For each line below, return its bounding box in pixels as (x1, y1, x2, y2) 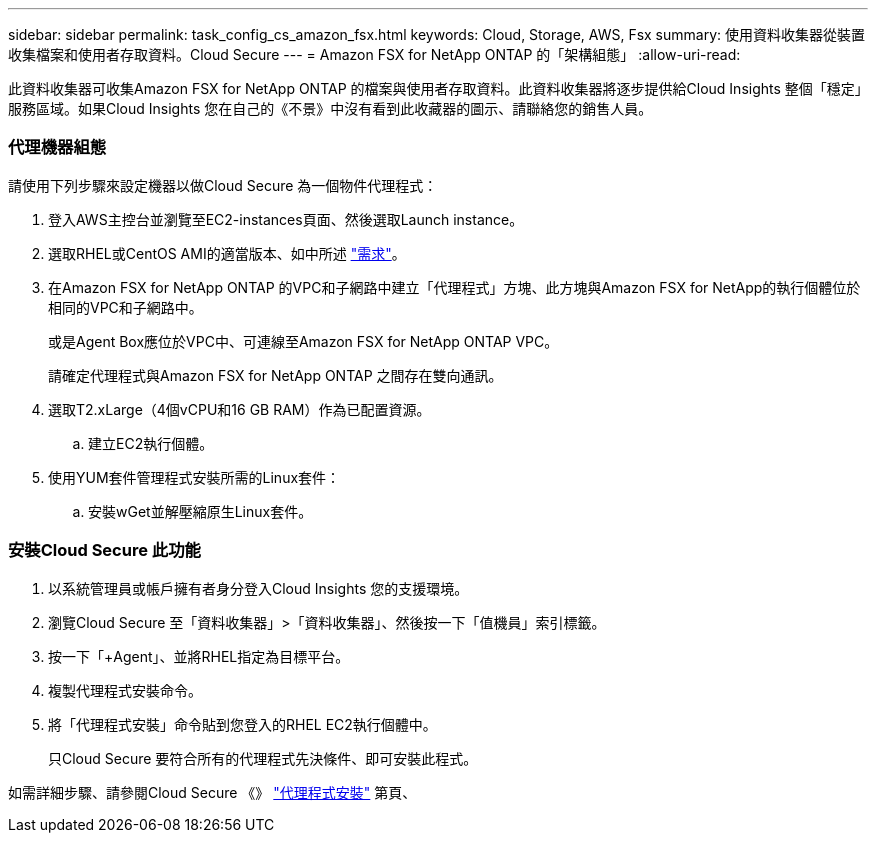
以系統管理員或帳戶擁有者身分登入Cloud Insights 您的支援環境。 (48, 579, 469, 597)
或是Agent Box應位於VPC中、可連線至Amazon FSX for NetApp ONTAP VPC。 (48, 332, 559, 350)
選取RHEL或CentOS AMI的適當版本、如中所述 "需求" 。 (48, 244, 406, 262)
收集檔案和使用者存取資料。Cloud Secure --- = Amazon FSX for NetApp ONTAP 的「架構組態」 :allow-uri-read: (8, 46, 741, 63)
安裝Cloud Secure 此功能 (8, 540, 201, 561)
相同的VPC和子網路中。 (48, 298, 203, 316)
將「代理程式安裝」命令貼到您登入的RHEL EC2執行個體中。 (48, 715, 437, 733)
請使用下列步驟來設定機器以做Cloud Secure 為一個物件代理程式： (8, 176, 438, 194)
